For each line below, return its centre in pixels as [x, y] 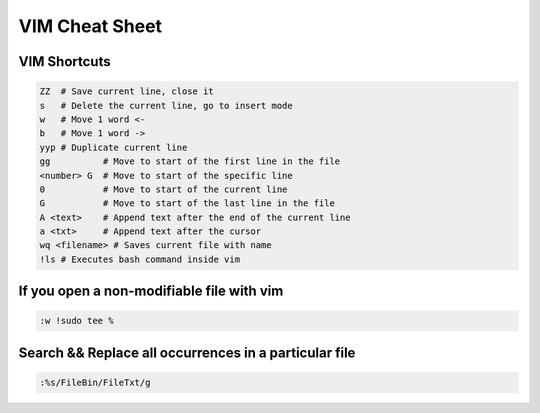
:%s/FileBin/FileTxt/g [95, 383]
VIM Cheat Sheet [90, 26]
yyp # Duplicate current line [113, 147]
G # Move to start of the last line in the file [187, 203]
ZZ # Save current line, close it [126, 91]
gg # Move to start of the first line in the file [190, 161]
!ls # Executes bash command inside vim [139, 259]
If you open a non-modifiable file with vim [151, 291]
